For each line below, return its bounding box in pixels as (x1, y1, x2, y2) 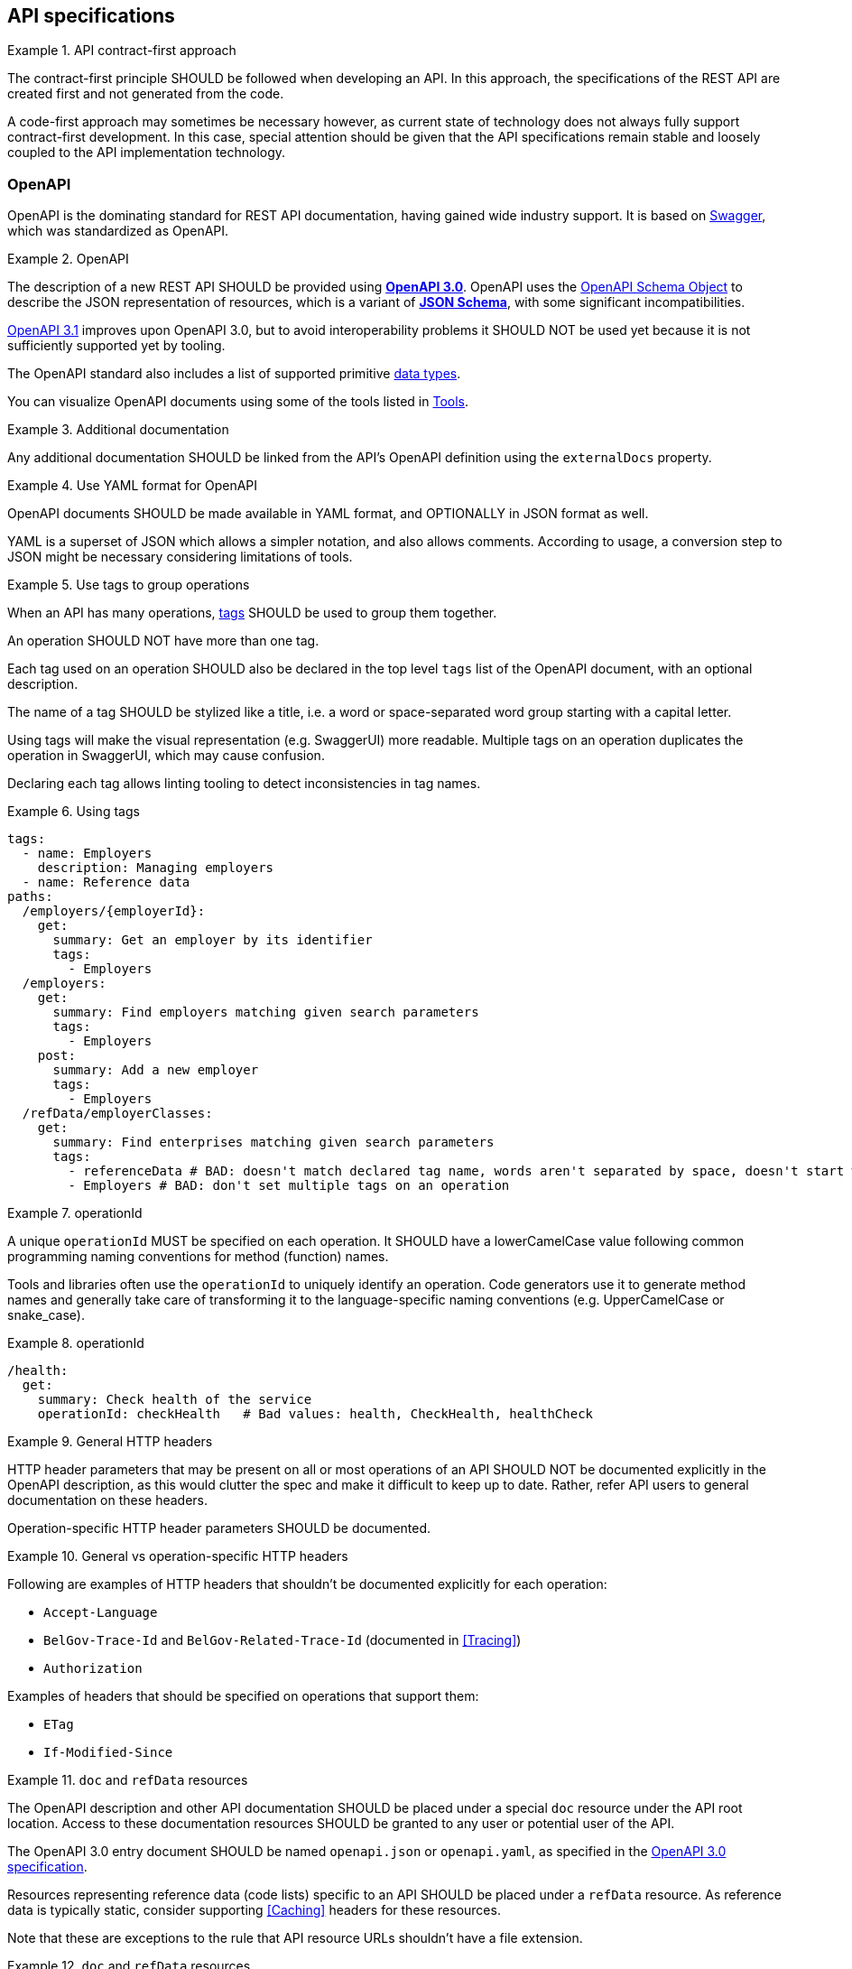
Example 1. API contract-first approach (7, 42, 236, 59)
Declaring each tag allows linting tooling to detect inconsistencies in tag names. (7, 776, 481, 792)
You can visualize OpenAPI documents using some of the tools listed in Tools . (7, 394, 469, 410)
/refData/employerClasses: (22, 1106, 213, 1121)
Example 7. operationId (7, 1205, 143, 1221)
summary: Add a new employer (52, 1063, 259, 1078)
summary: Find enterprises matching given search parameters (52, 1135, 495, 1150)
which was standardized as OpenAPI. (7, 223, 229, 239)
